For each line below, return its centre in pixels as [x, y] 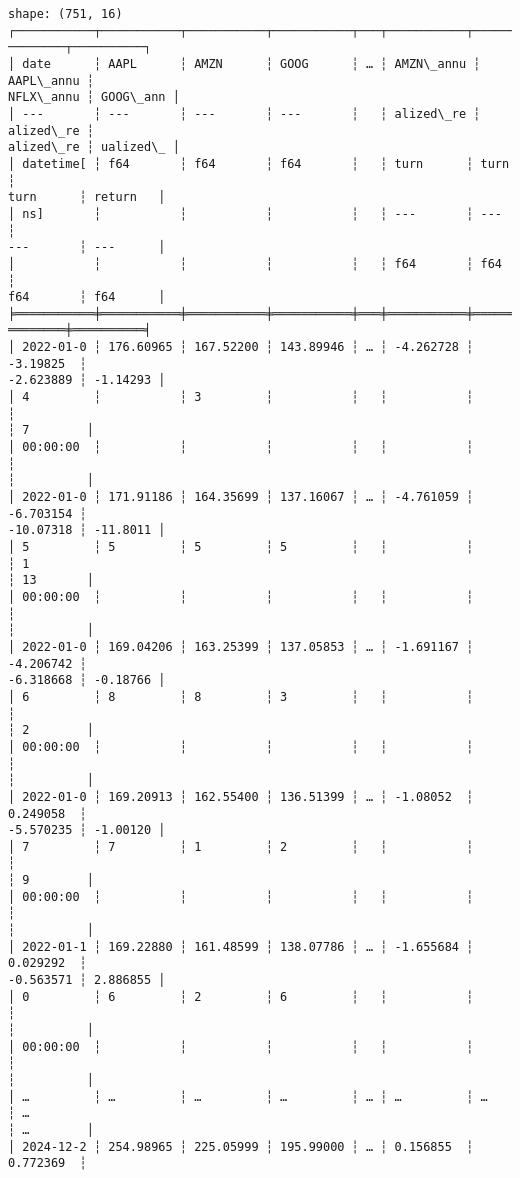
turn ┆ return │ [87, 197]
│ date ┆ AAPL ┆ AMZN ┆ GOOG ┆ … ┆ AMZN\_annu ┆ [244, 63]
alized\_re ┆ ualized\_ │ [94, 147]
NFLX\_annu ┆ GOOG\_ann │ [94, 97]
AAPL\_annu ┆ [51, 80]
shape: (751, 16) [65, 14]
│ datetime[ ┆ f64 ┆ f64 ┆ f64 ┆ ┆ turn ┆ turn [259, 163]
